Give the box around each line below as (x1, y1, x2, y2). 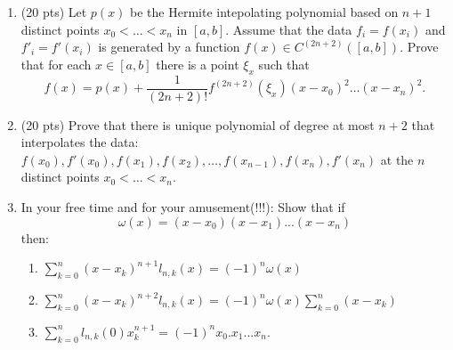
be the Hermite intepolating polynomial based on (130, 3, 399, 20)
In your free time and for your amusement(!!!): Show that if (20, 198, 345, 216)
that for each (20, 54, 92, 73)
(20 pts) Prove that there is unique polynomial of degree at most (20, 115, 375, 134)
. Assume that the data (225, 20, 352, 38)
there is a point (156, 54, 239, 73)
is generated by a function (98, 37, 240, 56)
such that (258, 54, 310, 73)
